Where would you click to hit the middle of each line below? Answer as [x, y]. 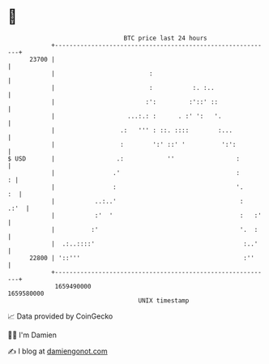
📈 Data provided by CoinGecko [60, 316]
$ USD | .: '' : [124, 158]
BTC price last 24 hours [165, 38]
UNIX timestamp [164, 300]
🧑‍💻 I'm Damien [32, 335]
